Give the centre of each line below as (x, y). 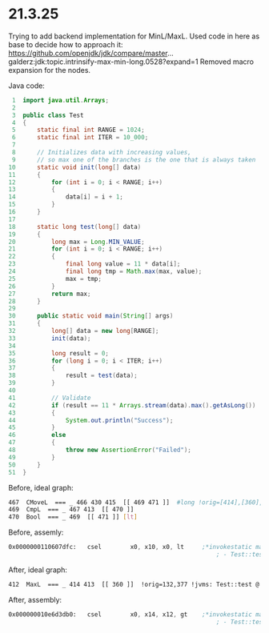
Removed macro (227, 62)
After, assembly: (35, 599)
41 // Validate (50, 398)
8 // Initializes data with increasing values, (102, 153)
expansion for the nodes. (49, 70)
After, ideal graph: (38, 570)
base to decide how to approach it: (66, 44)
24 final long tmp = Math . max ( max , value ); (105, 272)
